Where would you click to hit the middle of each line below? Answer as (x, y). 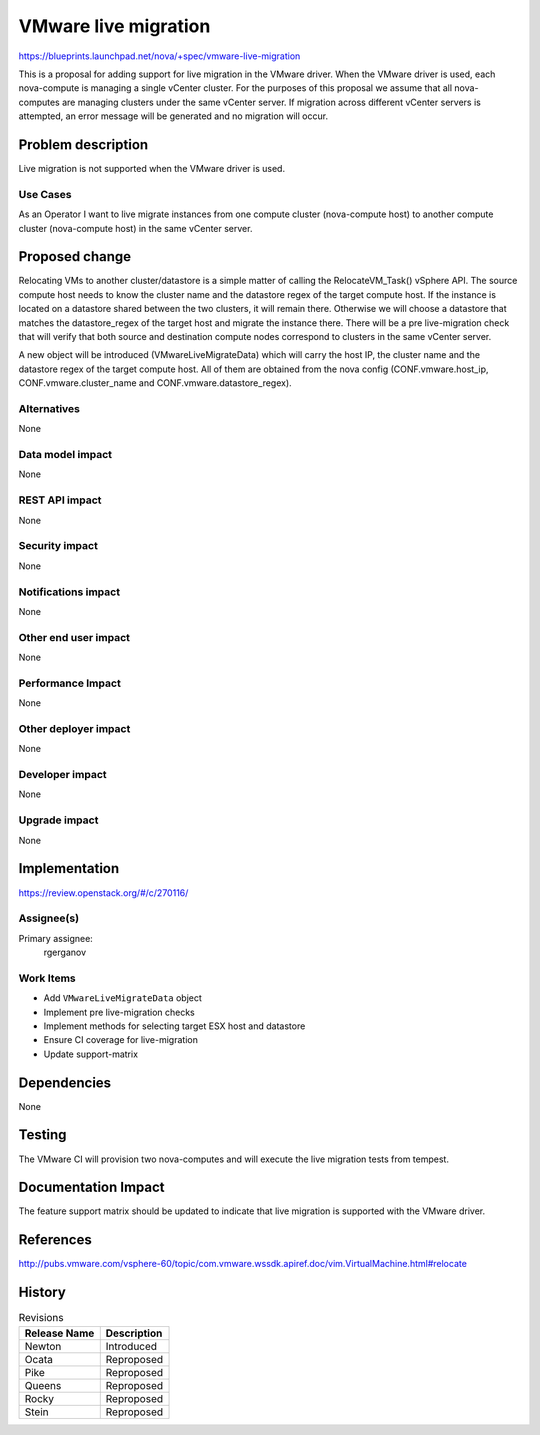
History (42, 1292)
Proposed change (75, 256)
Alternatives (49, 408)
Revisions (41, 1318)
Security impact (58, 546)
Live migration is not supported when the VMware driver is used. (151, 169)
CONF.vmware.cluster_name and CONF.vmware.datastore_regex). (155, 383)
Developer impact (62, 775)
